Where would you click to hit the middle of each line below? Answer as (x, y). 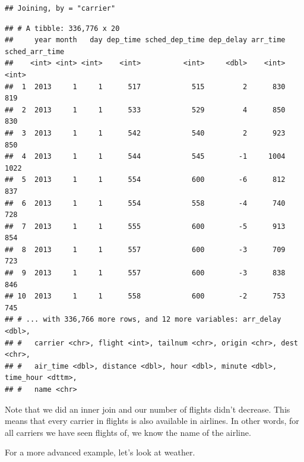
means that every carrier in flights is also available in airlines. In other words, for (152, 421)
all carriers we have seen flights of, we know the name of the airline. (128, 432)
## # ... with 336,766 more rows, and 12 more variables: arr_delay (143, 320)
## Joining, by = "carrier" (60, 8)
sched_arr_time (35, 51)
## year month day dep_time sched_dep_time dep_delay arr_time (145, 40)
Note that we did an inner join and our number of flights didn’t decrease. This (148, 409)
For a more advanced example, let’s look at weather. (100, 452)
